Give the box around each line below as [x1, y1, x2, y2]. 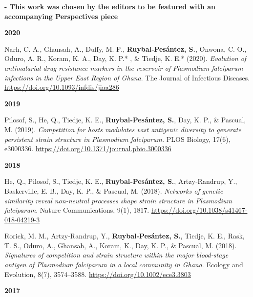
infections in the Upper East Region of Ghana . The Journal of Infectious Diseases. [4, 72, 250, 82]
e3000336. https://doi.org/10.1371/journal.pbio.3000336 [4, 143, 171, 154]
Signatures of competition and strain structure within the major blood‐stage [4, 250, 229, 260]
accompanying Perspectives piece [4, 11, 118, 21]
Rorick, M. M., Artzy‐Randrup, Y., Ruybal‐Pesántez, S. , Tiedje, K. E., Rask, [4, 231, 245, 241]
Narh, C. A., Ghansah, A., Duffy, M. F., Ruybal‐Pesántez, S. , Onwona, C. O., [4, 43, 247, 54]
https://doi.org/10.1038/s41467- [151, 205, 248, 215]
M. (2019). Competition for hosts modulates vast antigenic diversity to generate [4, 124, 241, 134]
